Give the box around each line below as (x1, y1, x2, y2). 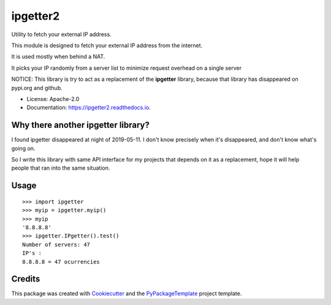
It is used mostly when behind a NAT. (11, 53, 105, 61)
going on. (11, 145, 36, 152)
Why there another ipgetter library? (11, 120, 150, 130)
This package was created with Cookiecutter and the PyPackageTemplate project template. (11, 290, 242, 297)
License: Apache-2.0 (26, 95, 80, 102)
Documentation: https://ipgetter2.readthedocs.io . (26, 104, 151, 111)
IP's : (22, 250, 42, 257)
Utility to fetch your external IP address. (11, 31, 112, 38)
